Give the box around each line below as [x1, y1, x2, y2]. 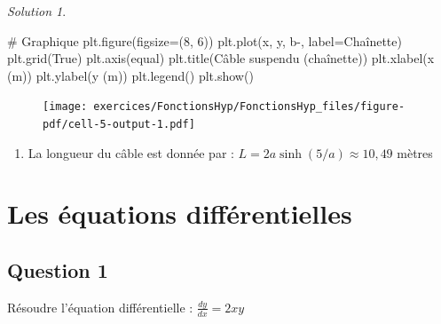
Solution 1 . [7, 2, 67, 20]
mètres [397, 143, 433, 162]
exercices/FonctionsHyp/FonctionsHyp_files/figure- [93, 100, 406, 114]
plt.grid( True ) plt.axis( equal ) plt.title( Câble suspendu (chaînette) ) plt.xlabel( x [7, 49, 435, 67]
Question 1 [7, 257, 108, 284]
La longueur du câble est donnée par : [28, 143, 234, 162]
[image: [43, 100, 88, 114]
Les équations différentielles [7, 195, 352, 232]
